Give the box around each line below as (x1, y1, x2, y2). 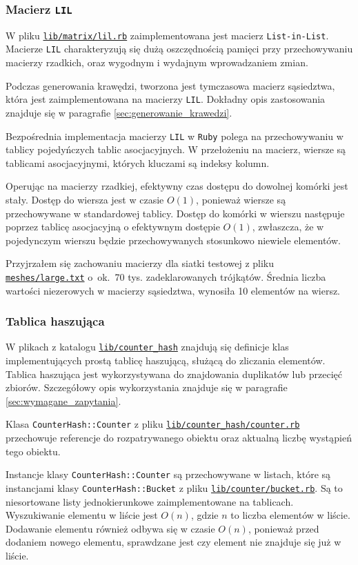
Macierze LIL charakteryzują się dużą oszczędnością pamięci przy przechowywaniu (6, 41, 353, 56)
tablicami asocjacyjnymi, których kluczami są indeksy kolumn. (6, 155, 270, 170)
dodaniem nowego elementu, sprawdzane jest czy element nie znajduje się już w (6, 535, 341, 549)
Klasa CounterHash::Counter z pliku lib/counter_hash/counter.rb (6, 417, 300, 431)
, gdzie (190, 508, 219, 522)
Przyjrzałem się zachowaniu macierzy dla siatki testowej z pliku (6, 256, 275, 270)
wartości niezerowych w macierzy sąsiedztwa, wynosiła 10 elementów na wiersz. (6, 283, 341, 297)
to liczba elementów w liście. (230, 508, 350, 522)
